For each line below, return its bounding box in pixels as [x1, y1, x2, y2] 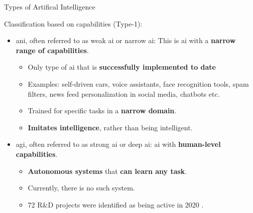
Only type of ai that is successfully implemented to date [28, 62, 216, 72]
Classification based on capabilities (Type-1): [4, 18, 143, 29]
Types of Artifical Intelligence [4, 2, 95, 12]
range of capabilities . [16, 45, 89, 55]
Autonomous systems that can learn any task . [28, 165, 187, 176]
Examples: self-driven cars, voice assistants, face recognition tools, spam [28, 78, 249, 89]
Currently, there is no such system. [28, 182, 135, 193]
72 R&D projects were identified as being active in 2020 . [28, 199, 204, 209]
